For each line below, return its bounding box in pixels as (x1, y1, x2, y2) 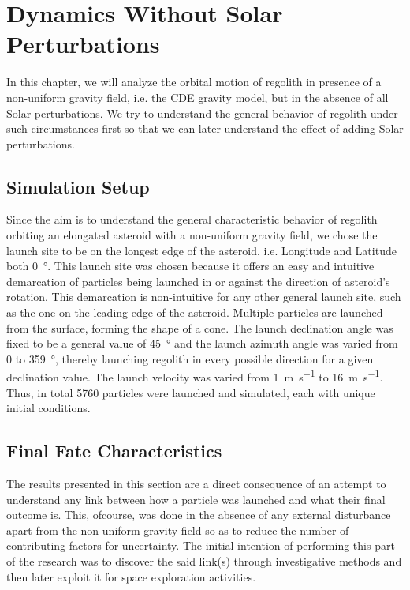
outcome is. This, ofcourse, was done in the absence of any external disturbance (6, 506, 391, 523)
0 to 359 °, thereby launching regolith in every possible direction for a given (6, 350, 374, 366)
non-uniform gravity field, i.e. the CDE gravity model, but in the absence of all (6, 88, 389, 105)
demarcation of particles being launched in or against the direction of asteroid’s (6, 272, 390, 289)
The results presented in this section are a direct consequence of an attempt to (6, 475, 386, 492)
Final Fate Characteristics (6, 438, 222, 463)
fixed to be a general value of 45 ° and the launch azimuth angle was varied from (6, 335, 398, 351)
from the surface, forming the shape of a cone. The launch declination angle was (6, 319, 393, 336)
